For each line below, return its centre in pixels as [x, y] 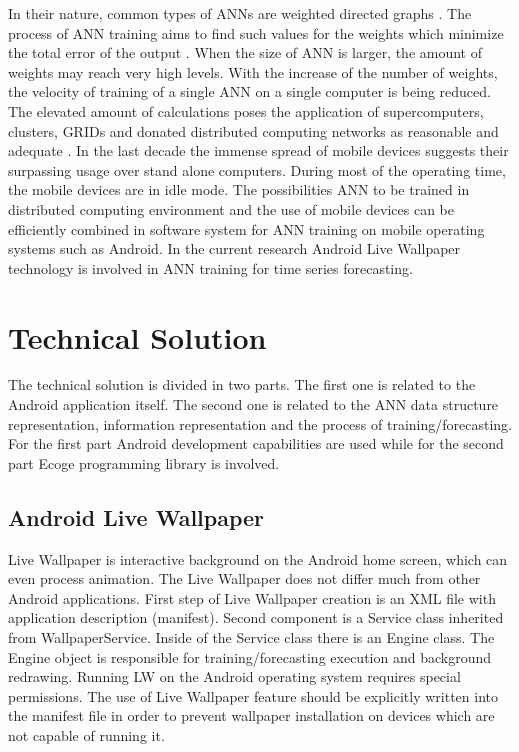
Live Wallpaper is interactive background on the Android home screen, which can [258, 558]
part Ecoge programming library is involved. [144, 462]
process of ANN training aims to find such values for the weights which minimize [256, 32]
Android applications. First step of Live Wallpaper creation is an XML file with [252, 597]
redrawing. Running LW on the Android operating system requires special [234, 676]
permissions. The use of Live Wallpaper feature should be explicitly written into [253, 695]
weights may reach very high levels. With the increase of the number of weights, [253, 71]
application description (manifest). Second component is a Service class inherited [256, 617]
